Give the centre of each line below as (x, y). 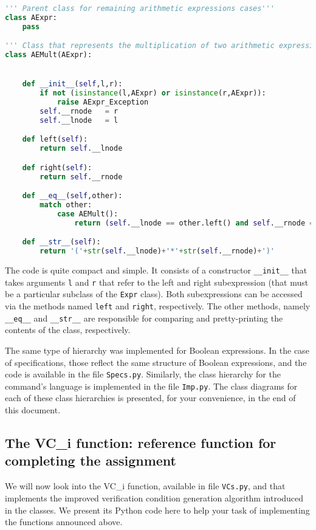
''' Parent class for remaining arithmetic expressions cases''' (140, 9)
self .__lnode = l (79, 120)
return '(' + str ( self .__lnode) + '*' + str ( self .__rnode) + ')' (157, 251)
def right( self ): (57, 167)
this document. (33, 410)
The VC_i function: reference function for (141, 443)
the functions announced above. (64, 522)
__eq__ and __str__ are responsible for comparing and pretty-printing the (144, 318)
